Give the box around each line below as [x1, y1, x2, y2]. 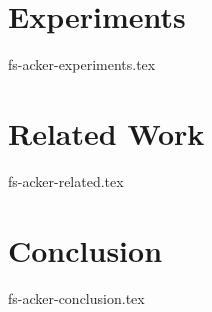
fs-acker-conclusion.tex [8, 287, 145, 308]
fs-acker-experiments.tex [8, 54, 156, 75]
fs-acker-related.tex [8, 170, 124, 191]
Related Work [8, 112, 205, 153]
